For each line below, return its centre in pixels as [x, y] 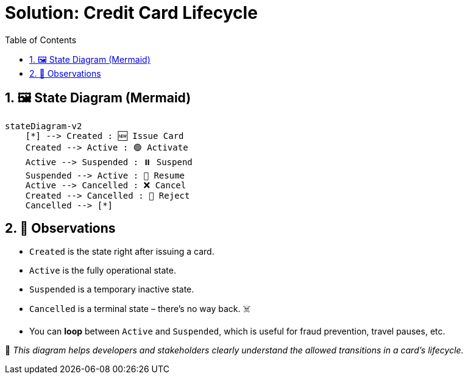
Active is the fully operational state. [103, 271]
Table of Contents [41, 40]
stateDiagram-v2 [44, 126]
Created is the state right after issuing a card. [122, 252]
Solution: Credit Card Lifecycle [131, 13]
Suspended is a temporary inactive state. [112, 289]
